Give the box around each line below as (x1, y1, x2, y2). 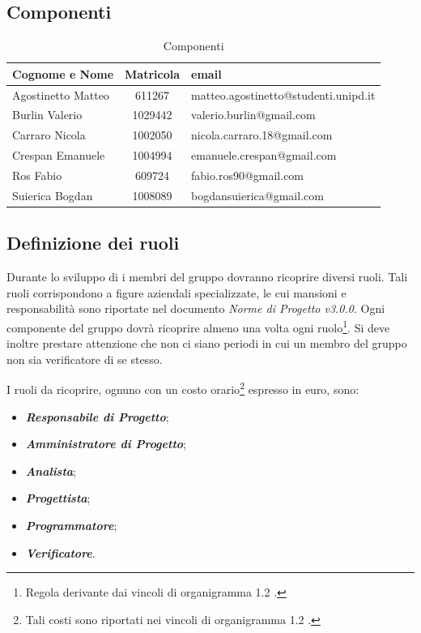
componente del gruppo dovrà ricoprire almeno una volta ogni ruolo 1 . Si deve (6, 316, 390, 336)
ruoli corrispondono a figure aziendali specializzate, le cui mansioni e (6, 284, 347, 301)
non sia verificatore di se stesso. (6, 350, 163, 367)
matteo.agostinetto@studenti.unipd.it (191, 86, 376, 103)
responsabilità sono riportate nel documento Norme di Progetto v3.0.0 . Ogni (6, 300, 385, 317)
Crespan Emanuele (12, 147, 105, 164)
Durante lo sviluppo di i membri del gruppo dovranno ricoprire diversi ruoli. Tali (6, 268, 408, 285)
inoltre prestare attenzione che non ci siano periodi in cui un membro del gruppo (6, 335, 407, 352)
